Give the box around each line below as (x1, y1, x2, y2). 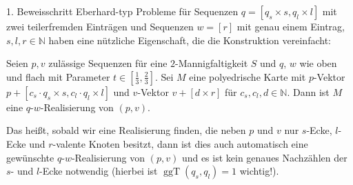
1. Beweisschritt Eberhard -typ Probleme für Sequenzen (6, 4, 239, 18)
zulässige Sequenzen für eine (48, 56, 168, 70)
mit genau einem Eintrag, (236, 19, 345, 33)
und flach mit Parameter (6, 69, 110, 84)
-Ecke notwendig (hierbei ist (39, 164, 158, 178)
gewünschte (6, 150, 54, 164)
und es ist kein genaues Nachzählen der (181, 150, 347, 164)
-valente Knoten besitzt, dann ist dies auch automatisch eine (52, 136, 308, 150)
